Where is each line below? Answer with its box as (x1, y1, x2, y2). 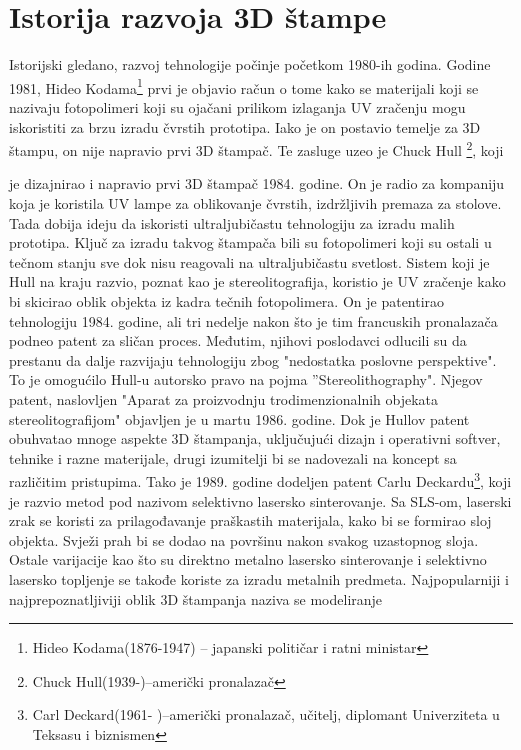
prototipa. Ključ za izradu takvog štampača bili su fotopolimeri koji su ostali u (9, 232, 492, 253)
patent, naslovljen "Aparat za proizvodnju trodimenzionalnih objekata (9, 388, 439, 409)
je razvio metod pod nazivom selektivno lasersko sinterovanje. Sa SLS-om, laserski (9, 490, 512, 511)
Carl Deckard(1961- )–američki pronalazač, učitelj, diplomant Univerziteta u (32, 704, 500, 725)
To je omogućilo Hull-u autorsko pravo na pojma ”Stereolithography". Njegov (9, 369, 483, 390)
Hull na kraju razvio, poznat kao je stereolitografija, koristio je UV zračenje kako (9, 271, 506, 292)
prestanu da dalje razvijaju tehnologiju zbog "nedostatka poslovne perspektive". (9, 349, 497, 370)
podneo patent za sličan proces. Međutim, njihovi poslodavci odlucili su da (9, 330, 467, 351)
